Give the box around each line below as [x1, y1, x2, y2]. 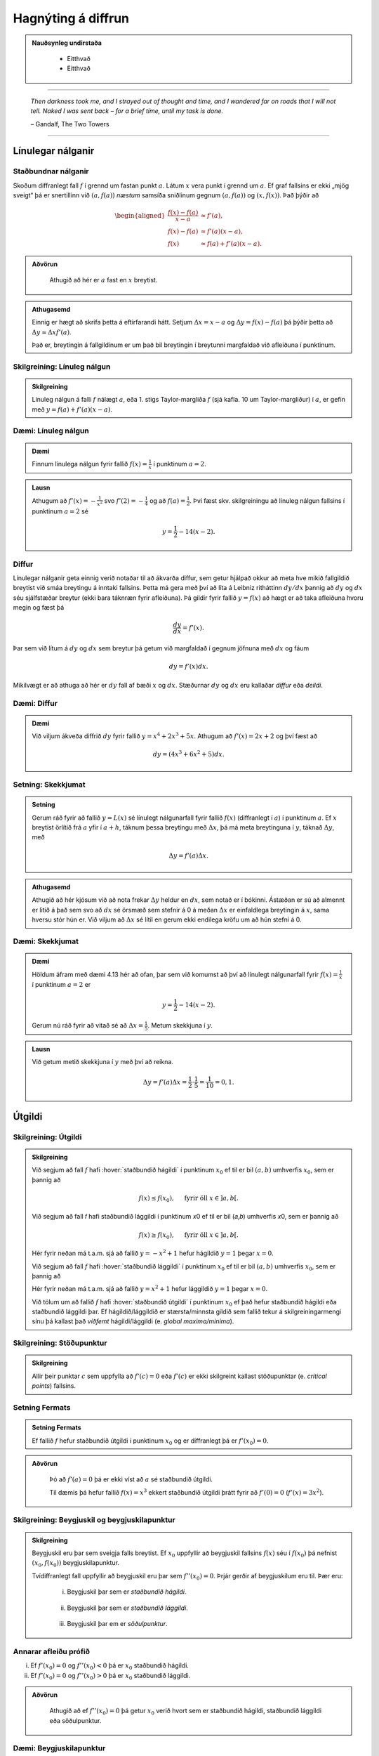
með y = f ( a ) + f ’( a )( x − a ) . [32, 405, 112, 414]
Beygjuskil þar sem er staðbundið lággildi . [67, 1604, 189, 1612]
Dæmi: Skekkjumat [13, 936, 79, 946]
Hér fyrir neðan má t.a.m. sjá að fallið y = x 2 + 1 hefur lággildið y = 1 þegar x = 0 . [32, 1284, 268, 1293]
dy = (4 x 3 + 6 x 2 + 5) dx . [152, 749, 225, 759]
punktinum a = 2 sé [32, 507, 89, 516]
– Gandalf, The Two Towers [30, 119, 109, 128]
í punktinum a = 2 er [32, 981, 91, 989]
